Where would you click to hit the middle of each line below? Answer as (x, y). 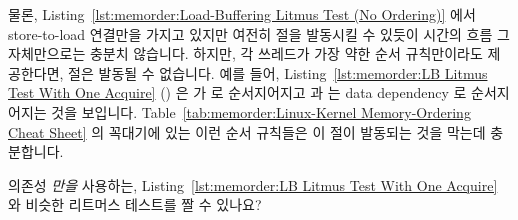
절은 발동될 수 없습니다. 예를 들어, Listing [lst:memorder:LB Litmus (278, 72)
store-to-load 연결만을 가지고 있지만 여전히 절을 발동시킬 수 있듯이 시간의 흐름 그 (259, 33)
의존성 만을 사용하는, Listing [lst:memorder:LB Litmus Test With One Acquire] (253, 184)
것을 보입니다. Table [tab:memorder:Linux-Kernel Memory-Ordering (261, 111)
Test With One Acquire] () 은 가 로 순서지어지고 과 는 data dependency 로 (237, 92)
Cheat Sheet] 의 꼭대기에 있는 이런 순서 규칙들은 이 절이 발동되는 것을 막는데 (247, 131)
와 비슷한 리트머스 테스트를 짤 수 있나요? (135, 204)
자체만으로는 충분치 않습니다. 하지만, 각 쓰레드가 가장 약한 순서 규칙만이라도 (245, 53)
